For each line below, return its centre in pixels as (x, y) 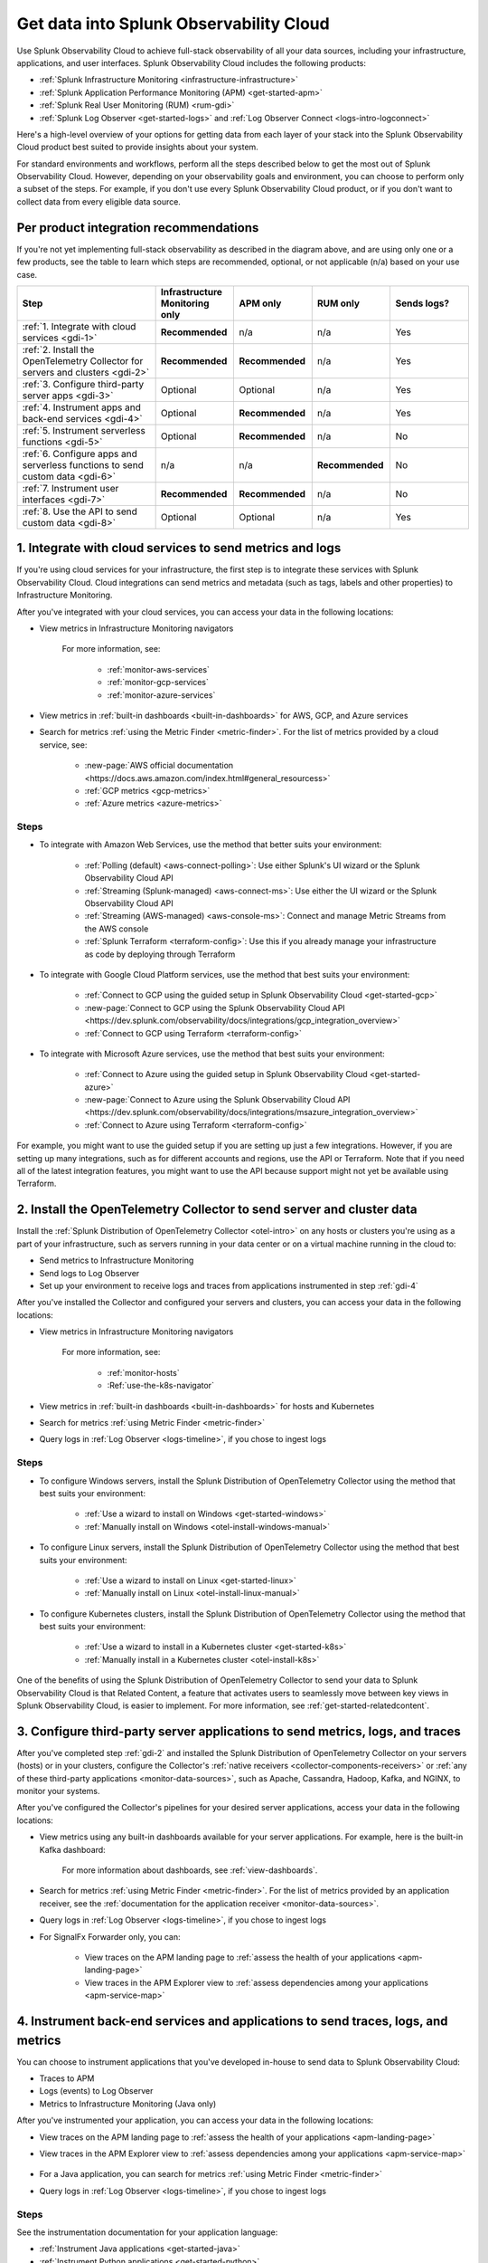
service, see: (63, 745)
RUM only (338, 303)
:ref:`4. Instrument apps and (82, 407)
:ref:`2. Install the (58, 349)
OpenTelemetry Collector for (83, 360)
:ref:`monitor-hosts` (143, 1372)
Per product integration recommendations (138, 228)
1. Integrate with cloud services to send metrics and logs (179, 548)
